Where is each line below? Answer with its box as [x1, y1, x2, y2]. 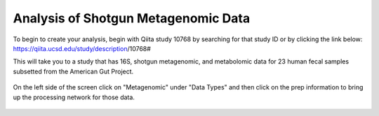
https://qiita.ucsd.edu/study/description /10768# [13, 44, 151, 52]
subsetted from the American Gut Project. [13, 67, 134, 75]
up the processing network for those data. [13, 93, 135, 101]
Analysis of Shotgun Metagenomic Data [13, 10, 251, 26]
